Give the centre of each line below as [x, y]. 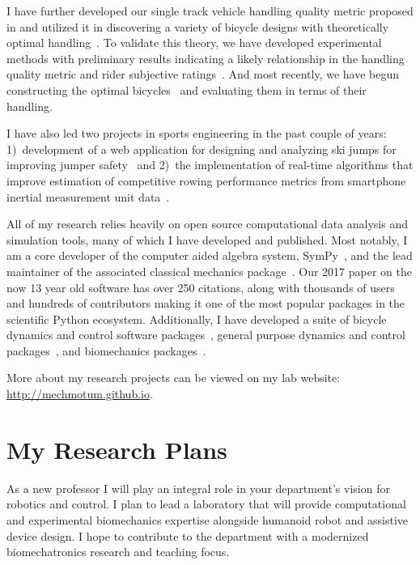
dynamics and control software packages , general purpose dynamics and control [206, 335]
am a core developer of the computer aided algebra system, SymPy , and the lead [210, 255]
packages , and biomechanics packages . [106, 350]
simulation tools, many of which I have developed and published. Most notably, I [207, 239]
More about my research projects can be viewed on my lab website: [174, 378]
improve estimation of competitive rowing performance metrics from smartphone [206, 180]
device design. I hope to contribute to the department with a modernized [188, 535]
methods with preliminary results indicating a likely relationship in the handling [206, 58]
